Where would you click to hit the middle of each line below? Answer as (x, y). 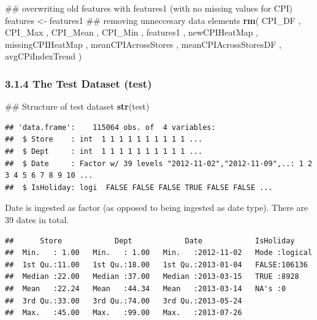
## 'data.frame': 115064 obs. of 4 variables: (110, 127)
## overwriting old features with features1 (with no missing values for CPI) (149, 8)
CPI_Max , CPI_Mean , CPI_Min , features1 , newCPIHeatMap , (132, 32)
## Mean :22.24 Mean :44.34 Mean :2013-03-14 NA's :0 (146, 288)
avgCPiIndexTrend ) (44, 56)
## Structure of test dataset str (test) (77, 106)
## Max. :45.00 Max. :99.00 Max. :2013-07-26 (124, 313)
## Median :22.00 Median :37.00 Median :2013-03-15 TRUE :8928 (152, 277)
